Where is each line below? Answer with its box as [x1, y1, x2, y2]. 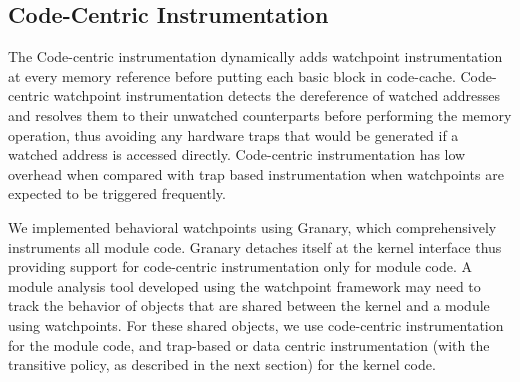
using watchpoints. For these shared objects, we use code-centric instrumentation [8, 314, 504, 335]
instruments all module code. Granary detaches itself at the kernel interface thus [8, 236, 502, 257]
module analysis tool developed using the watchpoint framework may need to [8, 275, 481, 296]
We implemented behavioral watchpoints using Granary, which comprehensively [8, 216, 497, 237]
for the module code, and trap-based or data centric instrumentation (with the [8, 334, 490, 355]
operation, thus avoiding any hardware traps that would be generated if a [8, 124, 459, 145]
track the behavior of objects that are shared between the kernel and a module [8, 295, 490, 316]
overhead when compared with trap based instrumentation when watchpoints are [8, 163, 504, 184]
